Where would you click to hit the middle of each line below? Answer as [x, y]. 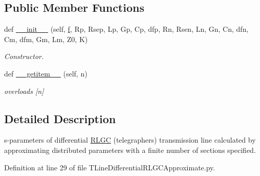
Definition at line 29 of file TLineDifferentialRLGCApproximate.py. [110, 167]
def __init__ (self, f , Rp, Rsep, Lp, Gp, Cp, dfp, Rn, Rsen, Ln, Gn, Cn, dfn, [126, 29]
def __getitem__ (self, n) [46, 73]
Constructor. [24, 56]
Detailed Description [60, 118]
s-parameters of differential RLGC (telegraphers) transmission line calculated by [130, 140]
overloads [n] [24, 91]
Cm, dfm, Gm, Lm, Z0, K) [46, 39]
